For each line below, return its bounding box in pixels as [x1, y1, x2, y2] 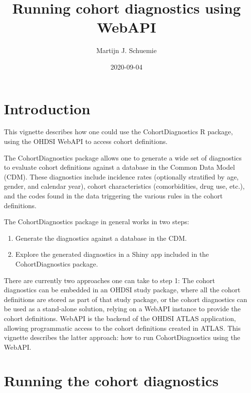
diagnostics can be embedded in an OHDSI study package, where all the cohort [4, 285, 241, 295]
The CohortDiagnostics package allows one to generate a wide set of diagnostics [4, 152, 242, 162]
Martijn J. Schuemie [96, 45, 157, 55]
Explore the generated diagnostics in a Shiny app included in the [15, 249, 209, 259]
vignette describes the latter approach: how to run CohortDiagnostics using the [4, 332, 240, 342]
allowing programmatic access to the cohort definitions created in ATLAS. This [4, 322, 241, 333]
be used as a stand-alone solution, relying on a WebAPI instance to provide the [4, 304, 241, 314]
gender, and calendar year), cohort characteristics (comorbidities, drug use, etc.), [4, 181, 245, 191]
